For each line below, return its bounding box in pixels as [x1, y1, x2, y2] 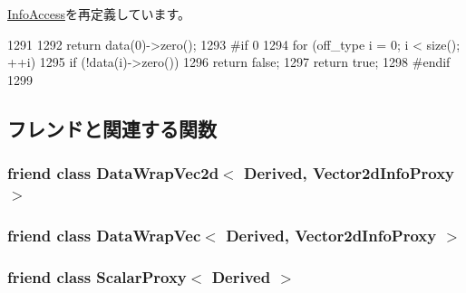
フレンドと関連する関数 [7, 114, 217, 142]
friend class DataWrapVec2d [7, 162, 219, 184]
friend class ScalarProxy [7, 265, 187, 288]
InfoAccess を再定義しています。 [7, 5, 191, 23]
